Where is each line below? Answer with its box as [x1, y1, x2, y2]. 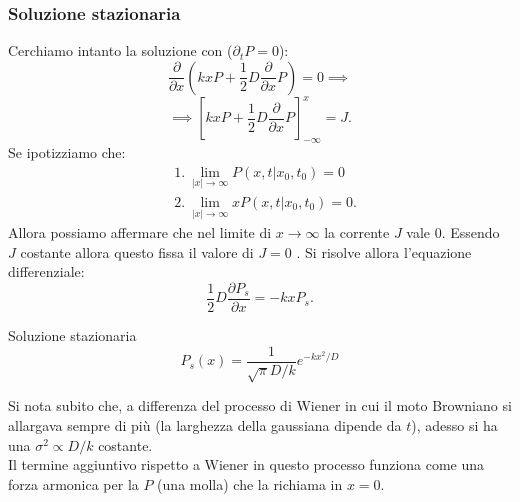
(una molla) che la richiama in [157, 473, 343, 494]
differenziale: [8, 261, 85, 282]
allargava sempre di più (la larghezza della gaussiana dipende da [8, 415, 402, 436]
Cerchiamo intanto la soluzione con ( [8, 40, 233, 61]
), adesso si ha [411, 415, 498, 436]
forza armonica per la [8, 473, 139, 494]
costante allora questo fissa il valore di [20, 241, 254, 262]
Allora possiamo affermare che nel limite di [8, 222, 272, 243]
